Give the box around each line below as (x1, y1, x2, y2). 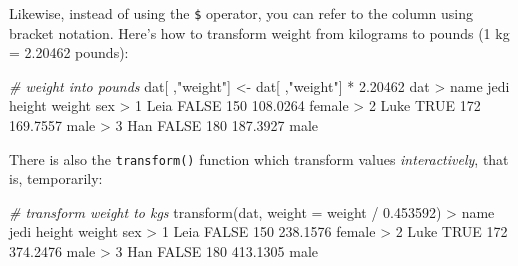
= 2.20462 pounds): (9, 42, 129, 63)
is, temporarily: (9, 168, 103, 189)
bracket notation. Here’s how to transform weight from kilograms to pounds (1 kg (9, 22, 510, 43)
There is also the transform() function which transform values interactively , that (9, 148, 509, 169)
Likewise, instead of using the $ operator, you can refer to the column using (9, 3, 473, 23)
